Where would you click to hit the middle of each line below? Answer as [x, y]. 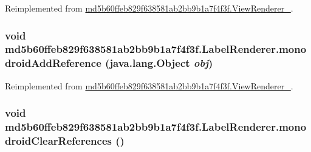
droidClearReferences [58, 141]
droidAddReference [53, 63]
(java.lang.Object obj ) [159, 63]
